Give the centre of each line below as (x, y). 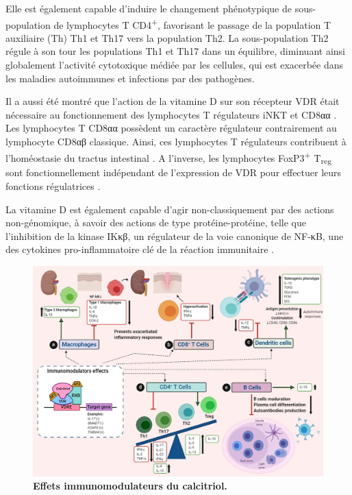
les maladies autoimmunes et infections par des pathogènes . (130, 78)
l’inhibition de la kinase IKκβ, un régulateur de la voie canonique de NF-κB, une (175, 236)
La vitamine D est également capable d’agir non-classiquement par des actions (170, 209)
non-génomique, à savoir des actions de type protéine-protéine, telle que (156, 222)
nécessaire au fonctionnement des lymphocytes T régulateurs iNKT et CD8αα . (171, 114)
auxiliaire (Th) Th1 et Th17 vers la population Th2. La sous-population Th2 (167, 37)
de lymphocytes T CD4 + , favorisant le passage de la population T (192, 23)
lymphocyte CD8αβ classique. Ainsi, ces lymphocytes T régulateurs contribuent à (176, 141)
